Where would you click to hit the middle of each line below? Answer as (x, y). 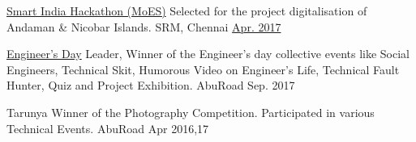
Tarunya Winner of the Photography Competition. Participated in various (191, 112)
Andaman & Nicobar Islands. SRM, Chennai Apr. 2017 (144, 26)
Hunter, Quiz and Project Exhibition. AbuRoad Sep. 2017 (151, 85)
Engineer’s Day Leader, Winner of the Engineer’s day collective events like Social (208, 54)
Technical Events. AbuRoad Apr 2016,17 (108, 128)
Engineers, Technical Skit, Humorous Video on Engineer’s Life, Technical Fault (203, 69)
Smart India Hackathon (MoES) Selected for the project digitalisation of (187, 10)
